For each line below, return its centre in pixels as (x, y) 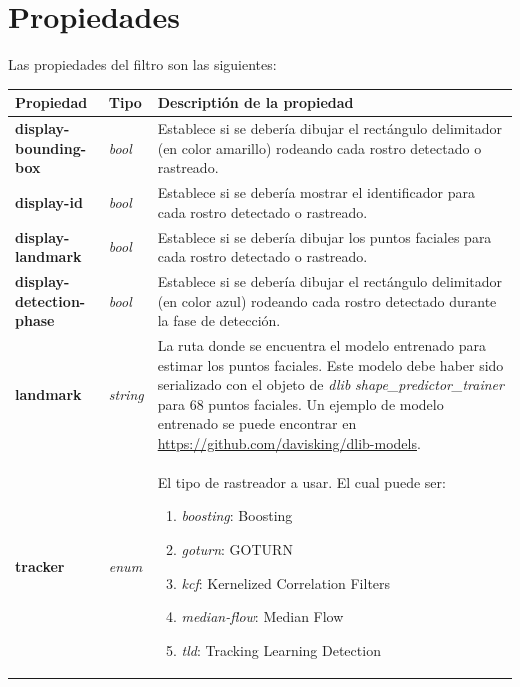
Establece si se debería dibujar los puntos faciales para (324, 236)
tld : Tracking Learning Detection (281, 649)
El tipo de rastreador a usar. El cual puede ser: (301, 481)
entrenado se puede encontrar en (257, 423)
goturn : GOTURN (237, 549)
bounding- (51, 147)
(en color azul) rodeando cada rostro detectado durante (327, 300)
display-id (49, 201)
